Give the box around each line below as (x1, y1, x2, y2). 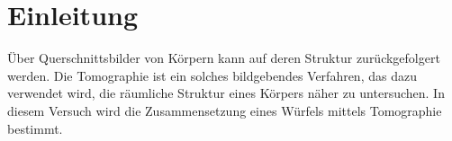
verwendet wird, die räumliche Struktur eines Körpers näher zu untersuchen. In (7, 84, 445, 102)
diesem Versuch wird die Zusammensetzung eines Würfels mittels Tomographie (7, 101, 442, 119)
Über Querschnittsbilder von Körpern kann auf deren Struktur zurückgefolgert (7, 48, 440, 67)
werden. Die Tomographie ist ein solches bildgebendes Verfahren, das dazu (7, 66, 417, 84)
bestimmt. (7, 119, 63, 137)
